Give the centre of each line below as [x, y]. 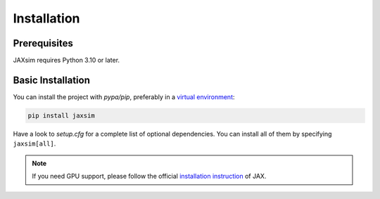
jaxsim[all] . [34, 143]
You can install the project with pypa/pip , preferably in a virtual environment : [124, 97]
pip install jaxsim [61, 115]
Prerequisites [43, 43]
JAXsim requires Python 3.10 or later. [66, 60]
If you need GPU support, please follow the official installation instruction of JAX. [149, 176]
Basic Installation [52, 80]
